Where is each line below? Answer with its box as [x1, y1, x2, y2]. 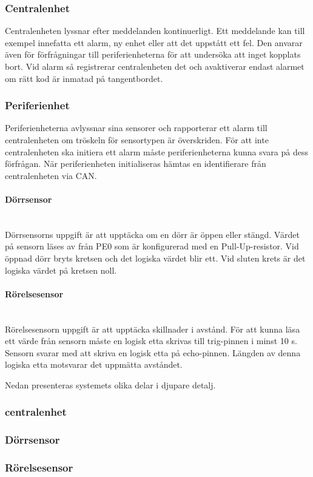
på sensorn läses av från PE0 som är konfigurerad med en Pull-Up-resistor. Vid [5, 240, 299, 252]
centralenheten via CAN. [5, 169, 97, 181]
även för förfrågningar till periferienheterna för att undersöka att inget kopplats [5, 48, 301, 61]
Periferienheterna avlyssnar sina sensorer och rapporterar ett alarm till [5, 121, 268, 134]
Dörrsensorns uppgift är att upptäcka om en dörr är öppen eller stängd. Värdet [5, 228, 300, 240]
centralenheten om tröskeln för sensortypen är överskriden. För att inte [5, 134, 269, 146]
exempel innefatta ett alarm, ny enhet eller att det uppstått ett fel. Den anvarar [5, 36, 303, 49]
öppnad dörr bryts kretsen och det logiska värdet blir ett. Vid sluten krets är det [5, 251, 306, 264]
